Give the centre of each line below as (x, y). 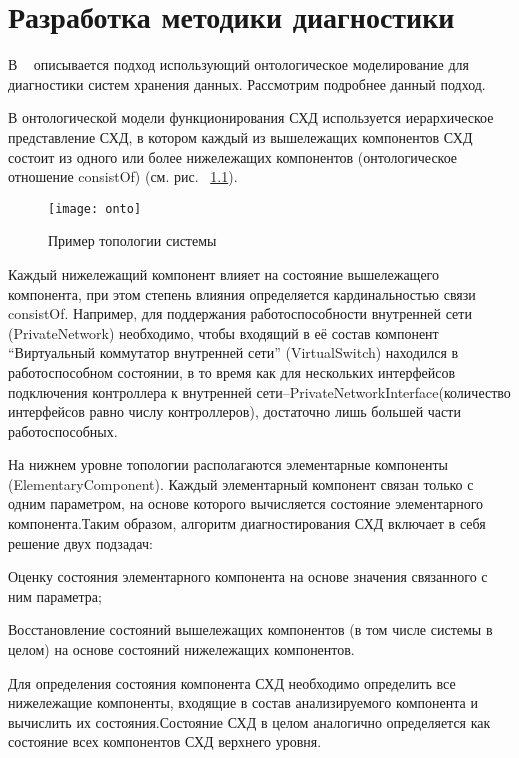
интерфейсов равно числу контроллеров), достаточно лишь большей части (234, 411)
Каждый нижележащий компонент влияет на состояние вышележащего (224, 273)
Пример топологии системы (132, 240)
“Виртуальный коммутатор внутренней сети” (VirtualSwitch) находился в (233, 352)
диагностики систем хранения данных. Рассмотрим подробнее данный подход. (247, 83)
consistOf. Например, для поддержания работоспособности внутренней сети (240, 313)
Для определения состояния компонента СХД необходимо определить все (232, 682)
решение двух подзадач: (80, 542)
